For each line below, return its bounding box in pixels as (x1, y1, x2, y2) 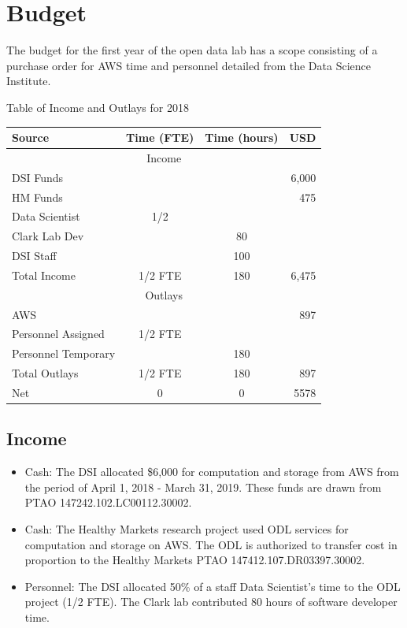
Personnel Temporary (12, 345, 116, 362)
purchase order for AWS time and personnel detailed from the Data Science (6, 57, 371, 73)
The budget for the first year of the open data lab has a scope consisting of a (6, 42, 378, 58)
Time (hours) (205, 129, 279, 145)
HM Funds (12, 188, 63, 205)
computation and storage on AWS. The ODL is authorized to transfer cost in (24, 536, 398, 552)
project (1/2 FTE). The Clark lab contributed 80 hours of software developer (24, 593, 398, 610)
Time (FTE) (126, 129, 194, 145)
